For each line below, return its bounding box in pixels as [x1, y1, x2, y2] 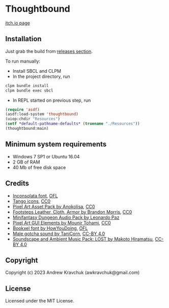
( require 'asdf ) [5, 107, 40, 112]
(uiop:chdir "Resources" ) [5, 117, 60, 122]
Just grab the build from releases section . [5, 48, 93, 54]
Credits [5, 179, 30, 188]
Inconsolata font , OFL [12, 192, 58, 199]
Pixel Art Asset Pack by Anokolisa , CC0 [12, 203, 95, 209]
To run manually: [5, 58, 41, 64]
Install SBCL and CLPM [12, 68, 62, 74]
